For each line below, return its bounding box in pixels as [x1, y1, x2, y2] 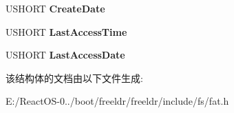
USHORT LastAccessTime [6, 24, 127, 39]
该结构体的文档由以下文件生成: [6, 70, 143, 85]
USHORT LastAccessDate [6, 48, 125, 62]
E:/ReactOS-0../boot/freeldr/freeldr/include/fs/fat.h [6, 94, 229, 108]
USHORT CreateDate [6, 1, 105, 15]
